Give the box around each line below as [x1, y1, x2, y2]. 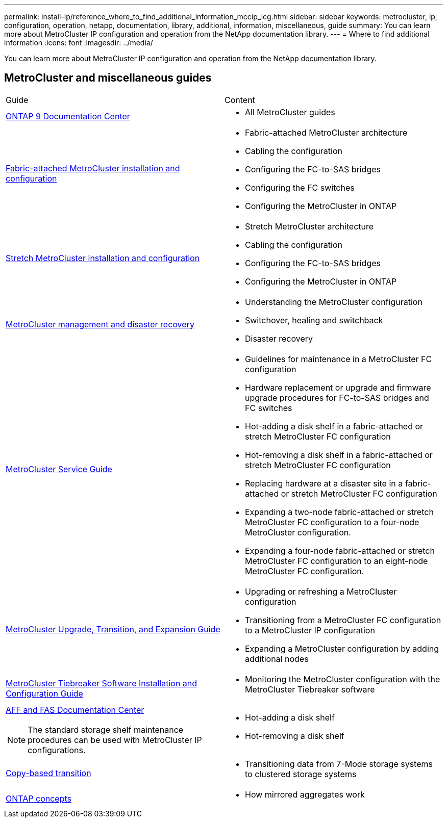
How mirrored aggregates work [245, 789, 365, 800]
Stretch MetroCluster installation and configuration [6, 252, 200, 263]
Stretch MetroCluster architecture [245, 221, 374, 232]
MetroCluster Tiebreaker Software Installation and [6, 678, 197, 688]
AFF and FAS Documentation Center [6, 704, 144, 715]
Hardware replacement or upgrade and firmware [245, 382, 431, 393]
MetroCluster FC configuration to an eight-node [245, 555, 428, 566]
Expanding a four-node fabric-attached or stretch [245, 545, 435, 556]
